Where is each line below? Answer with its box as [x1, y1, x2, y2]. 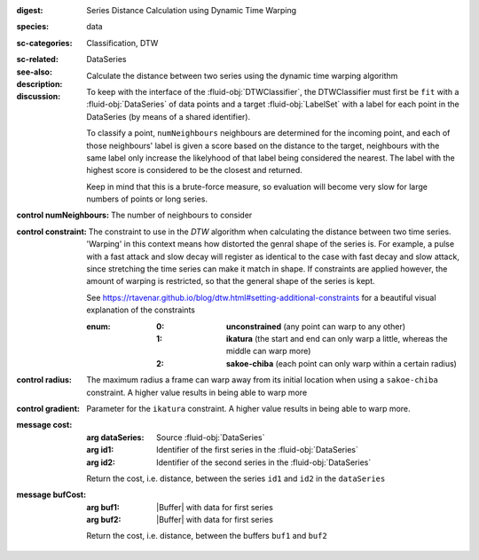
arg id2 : [86, 457, 115, 468]
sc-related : [16, 54, 59, 65]
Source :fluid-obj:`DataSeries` [156, 431, 265, 443]
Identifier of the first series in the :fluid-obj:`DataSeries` [156, 445, 358, 455]
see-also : [16, 67, 53, 77]
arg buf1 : [86, 501, 120, 512]
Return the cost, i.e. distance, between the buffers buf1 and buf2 [86, 531, 327, 541]
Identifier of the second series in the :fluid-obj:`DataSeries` [156, 457, 372, 468]
